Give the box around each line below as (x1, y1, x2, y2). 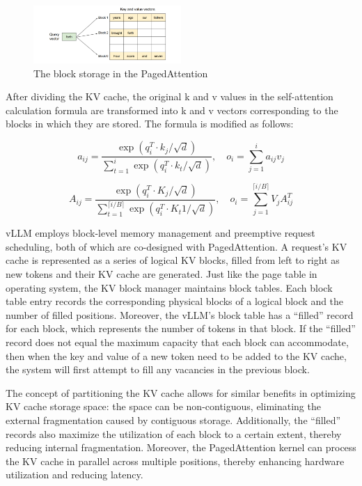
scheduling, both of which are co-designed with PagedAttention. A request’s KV (6, 239, 347, 253)
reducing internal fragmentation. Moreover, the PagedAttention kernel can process (6, 440, 356, 455)
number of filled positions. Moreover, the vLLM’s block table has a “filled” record (6, 307, 354, 322)
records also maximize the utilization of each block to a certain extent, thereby (6, 426, 342, 441)
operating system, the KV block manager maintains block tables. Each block (6, 280, 333, 295)
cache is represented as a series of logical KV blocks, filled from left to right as (6, 253, 340, 267)
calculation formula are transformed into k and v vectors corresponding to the (6, 102, 338, 117)
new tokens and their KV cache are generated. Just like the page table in (6, 266, 317, 281)
